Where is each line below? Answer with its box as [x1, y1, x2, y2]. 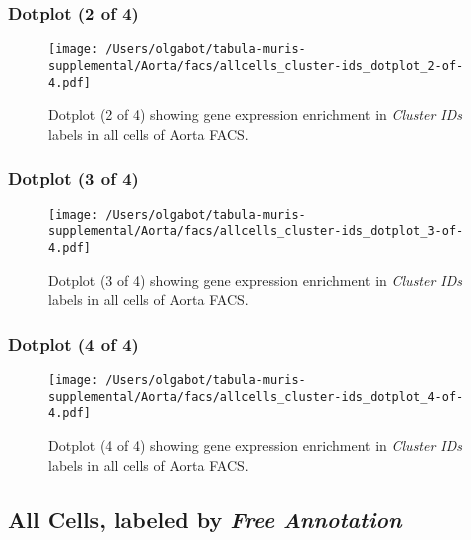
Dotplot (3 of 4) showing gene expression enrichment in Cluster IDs [48, 269, 463, 290]
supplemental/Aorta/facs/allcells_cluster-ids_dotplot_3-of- [48, 224, 464, 239]
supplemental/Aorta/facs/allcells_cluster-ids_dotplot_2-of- [48, 58, 464, 73]
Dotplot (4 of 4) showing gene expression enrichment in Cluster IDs [48, 434, 463, 455]
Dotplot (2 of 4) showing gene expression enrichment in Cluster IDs [48, 104, 463, 125]
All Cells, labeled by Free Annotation [8, 503, 402, 534]
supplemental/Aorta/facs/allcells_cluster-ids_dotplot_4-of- [48, 389, 464, 404]
